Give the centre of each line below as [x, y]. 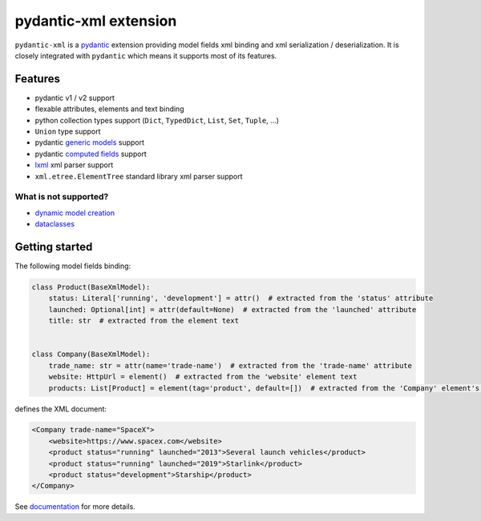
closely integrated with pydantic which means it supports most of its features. [146, 55]
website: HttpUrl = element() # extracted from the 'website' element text [203, 377]
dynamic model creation [75, 213]
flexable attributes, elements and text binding [109, 109]
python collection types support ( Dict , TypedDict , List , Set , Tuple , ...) [157, 120]
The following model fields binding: [73, 266]
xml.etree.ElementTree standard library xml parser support [139, 176]
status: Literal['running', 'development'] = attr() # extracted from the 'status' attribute [241, 299]
